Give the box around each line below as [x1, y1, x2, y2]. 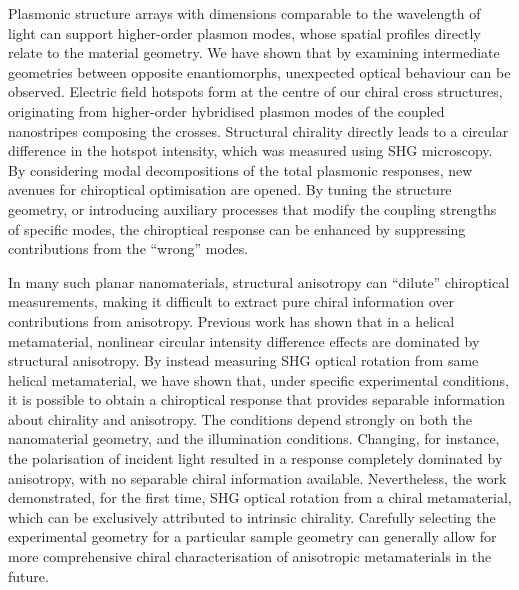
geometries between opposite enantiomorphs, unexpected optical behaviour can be [8, 61, 511, 82]
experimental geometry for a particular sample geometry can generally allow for [8, 526, 497, 547]
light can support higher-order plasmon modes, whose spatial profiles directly [8, 22, 481, 43]
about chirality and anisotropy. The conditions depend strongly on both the [8, 408, 472, 429]
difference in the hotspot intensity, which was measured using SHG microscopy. [8, 140, 493, 161]
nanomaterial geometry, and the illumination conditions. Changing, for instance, [8, 428, 500, 449]
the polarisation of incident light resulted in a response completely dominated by [8, 448, 503, 469]
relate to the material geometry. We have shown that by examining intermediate [8, 42, 500, 63]
